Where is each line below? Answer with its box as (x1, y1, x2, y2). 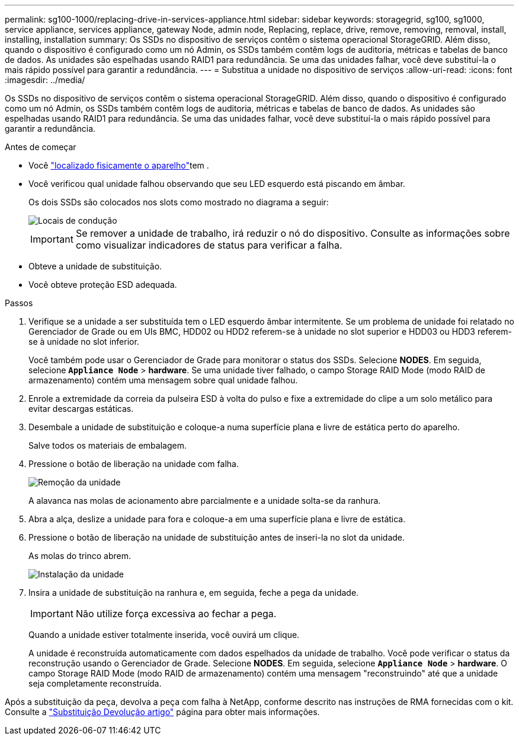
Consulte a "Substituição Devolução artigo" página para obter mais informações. (5, 707, 320, 717)
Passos (5, 298, 33, 308)
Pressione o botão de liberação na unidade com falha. (28, 459, 239, 469)
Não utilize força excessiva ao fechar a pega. (75, 608, 277, 620)
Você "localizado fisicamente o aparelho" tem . (28, 160, 209, 170)
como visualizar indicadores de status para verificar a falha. (75, 239, 342, 251)
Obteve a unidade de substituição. (28, 261, 162, 271)
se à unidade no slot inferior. (28, 336, 139, 347)
